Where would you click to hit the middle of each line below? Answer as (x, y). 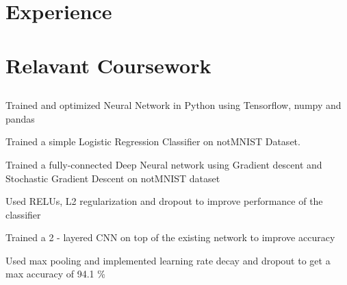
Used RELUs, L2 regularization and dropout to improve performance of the (164, 201)
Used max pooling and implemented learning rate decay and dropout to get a (168, 260)
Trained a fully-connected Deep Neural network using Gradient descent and (164, 164)
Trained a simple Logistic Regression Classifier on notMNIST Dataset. (153, 141)
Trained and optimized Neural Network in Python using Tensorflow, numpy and (173, 105)
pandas (20, 118)
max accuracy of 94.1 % (55, 274)
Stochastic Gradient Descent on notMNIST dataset (113, 178)
